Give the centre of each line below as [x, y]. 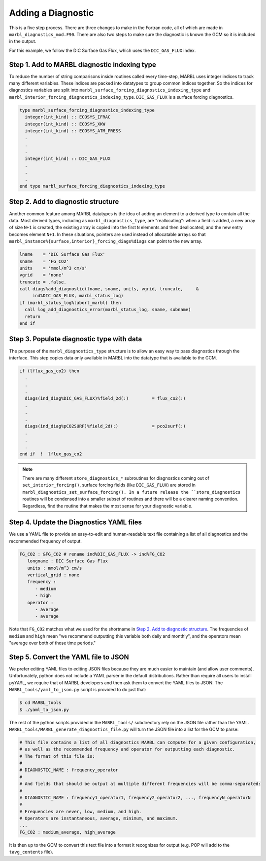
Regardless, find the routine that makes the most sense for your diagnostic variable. [107, 506]
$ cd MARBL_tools [40, 703]
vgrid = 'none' [42, 275]
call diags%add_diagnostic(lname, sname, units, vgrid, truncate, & [109, 289]
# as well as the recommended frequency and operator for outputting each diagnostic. [127, 749]
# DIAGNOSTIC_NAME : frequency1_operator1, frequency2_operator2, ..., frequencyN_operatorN [135, 798]
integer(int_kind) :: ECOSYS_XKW [65, 124]
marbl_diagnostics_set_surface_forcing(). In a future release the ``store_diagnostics [132, 492]
